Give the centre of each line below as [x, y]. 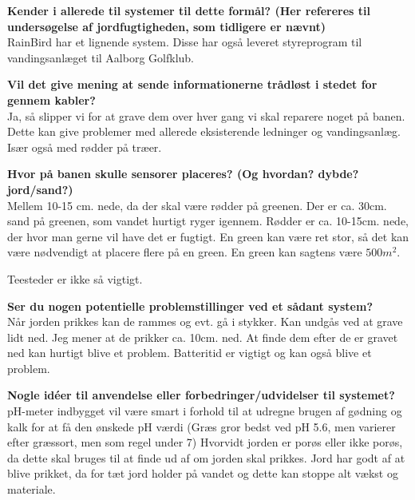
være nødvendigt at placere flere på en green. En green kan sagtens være [185, 252]
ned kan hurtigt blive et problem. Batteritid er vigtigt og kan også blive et [190, 353]
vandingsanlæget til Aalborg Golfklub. [101, 57]
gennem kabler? [51, 99]
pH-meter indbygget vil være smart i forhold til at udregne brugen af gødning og [205, 411]
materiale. [32, 489]
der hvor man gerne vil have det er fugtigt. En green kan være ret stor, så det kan [208, 236]
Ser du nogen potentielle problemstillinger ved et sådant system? [190, 306]
